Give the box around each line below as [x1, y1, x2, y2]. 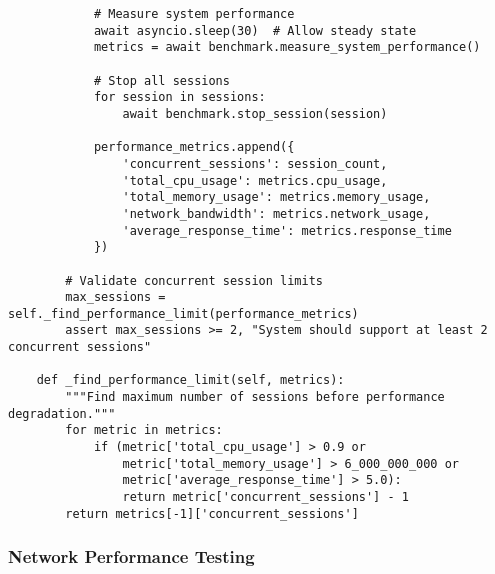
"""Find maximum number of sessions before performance [65, 390, 445, 405]
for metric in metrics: [65, 423, 223, 438]
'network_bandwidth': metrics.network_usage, [122, 206, 431, 221]
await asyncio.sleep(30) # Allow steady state [93, 23, 417, 38]
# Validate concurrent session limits [65, 273, 323, 288]
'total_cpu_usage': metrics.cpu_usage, [122, 173, 388, 188]
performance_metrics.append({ [93, 140, 295, 155]
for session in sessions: [93, 90, 266, 105]
